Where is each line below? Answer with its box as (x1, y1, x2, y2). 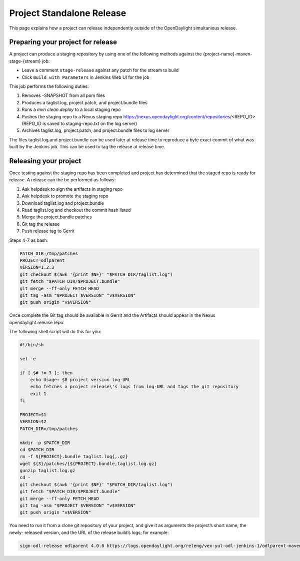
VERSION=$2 (19, 419, 46, 425)
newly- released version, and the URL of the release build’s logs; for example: (9, 530, 169, 536)
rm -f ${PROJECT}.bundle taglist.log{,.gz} (19, 454, 128, 460)
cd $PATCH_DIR (19, 447, 54, 452)
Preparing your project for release (9, 38, 117, 46)
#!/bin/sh (19, 342, 44, 348)
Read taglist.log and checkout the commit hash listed (21, 207, 131, 213)
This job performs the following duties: (9, 83, 89, 89)
